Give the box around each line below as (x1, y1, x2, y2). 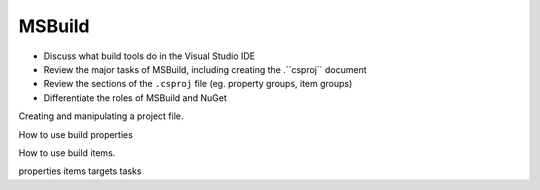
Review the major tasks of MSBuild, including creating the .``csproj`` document (43, 63, 367, 75)
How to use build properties (18, 128, 134, 140)
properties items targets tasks (18, 165, 142, 177)
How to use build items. (18, 146, 116, 159)
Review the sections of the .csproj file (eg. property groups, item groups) (43, 78, 353, 90)
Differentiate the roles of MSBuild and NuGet (43, 91, 227, 104)
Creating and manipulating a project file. (18, 110, 184, 122)
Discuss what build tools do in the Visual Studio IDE (43, 50, 255, 62)
